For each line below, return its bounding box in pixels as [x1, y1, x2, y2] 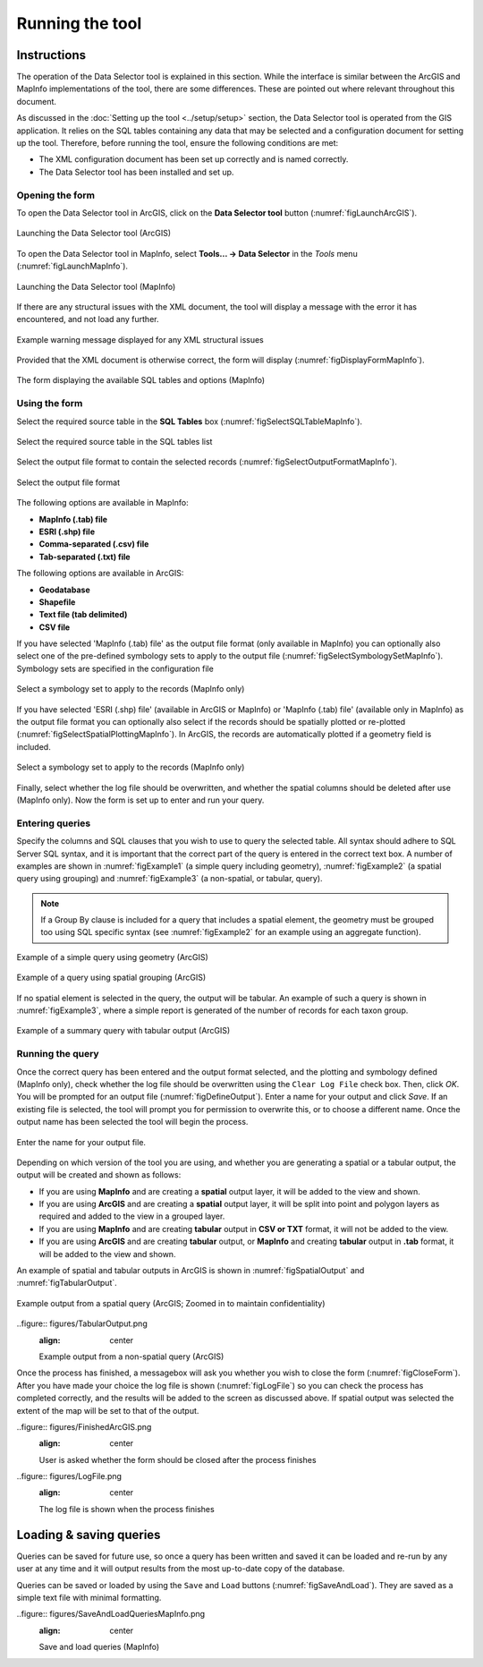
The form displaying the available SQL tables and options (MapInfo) [16, 375, 266, 386]
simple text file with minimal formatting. [16, 1592, 162, 1603]
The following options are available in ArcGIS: [16, 568, 184, 579]
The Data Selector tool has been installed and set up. [38, 166, 234, 177]
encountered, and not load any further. [16, 314, 159, 325]
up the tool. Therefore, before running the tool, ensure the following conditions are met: [16, 138, 339, 149]
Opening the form [16, 189, 96, 201]
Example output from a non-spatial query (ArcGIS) [38, 1351, 225, 1362]
